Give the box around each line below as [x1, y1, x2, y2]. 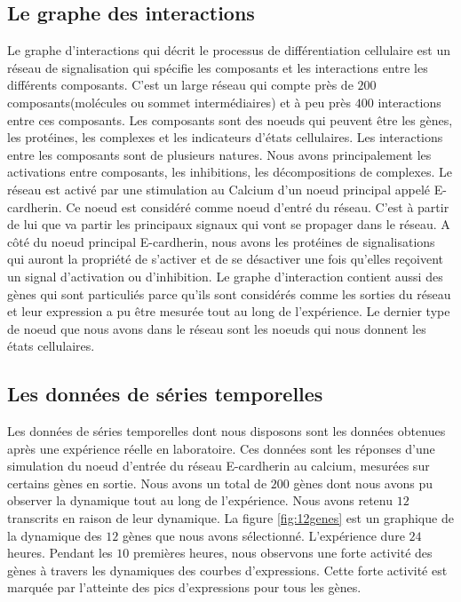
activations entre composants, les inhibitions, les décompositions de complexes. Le [7, 162, 452, 181]
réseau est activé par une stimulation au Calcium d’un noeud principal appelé [7, 179, 430, 198]
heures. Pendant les [7, 543, 113, 562]
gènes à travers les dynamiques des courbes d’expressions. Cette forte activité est [7, 560, 448, 579]
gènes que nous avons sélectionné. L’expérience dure [122, 526, 405, 544]
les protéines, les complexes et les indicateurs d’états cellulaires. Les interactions [7, 128, 443, 147]
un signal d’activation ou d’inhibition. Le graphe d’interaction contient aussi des [7, 266, 443, 285]
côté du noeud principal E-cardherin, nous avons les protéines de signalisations [7, 232, 435, 250]
